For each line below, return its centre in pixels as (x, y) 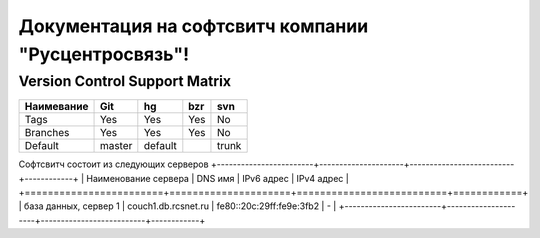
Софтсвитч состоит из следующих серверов (113, 164)
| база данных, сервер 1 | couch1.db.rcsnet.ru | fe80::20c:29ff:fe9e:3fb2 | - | (177, 206)
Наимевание (56, 107)
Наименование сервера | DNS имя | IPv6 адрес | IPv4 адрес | (217, 178)
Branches (47, 133)
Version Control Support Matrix (125, 81)
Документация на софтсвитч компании (193, 26)
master (116, 146)
